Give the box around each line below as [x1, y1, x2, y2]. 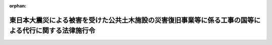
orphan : [9, 3, 27, 8]
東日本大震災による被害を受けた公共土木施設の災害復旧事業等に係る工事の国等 [9, 15, 254, 24]
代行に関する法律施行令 [22, 26, 96, 35]
